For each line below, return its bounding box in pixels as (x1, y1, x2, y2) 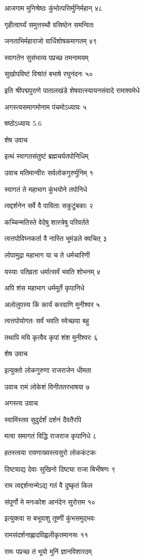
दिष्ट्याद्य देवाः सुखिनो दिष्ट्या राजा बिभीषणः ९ (4, 463, 116, 474)
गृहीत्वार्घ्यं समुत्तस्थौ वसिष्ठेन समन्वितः (4, 19, 94, 29)
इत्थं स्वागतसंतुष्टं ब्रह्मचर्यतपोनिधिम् (4, 151, 89, 161)
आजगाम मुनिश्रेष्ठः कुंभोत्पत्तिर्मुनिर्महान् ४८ (4, 3, 103, 13)
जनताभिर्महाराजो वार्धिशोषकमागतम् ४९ (4, 36, 97, 46)
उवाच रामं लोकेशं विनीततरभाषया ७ (4, 381, 90, 391)
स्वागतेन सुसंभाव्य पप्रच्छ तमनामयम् (4, 52, 89, 62)
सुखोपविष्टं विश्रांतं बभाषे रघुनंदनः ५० (4, 69, 93, 79)
